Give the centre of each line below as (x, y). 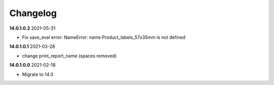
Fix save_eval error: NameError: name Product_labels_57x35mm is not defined (104, 37)
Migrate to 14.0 (38, 74)
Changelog (33, 13)
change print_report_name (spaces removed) (69, 56)
